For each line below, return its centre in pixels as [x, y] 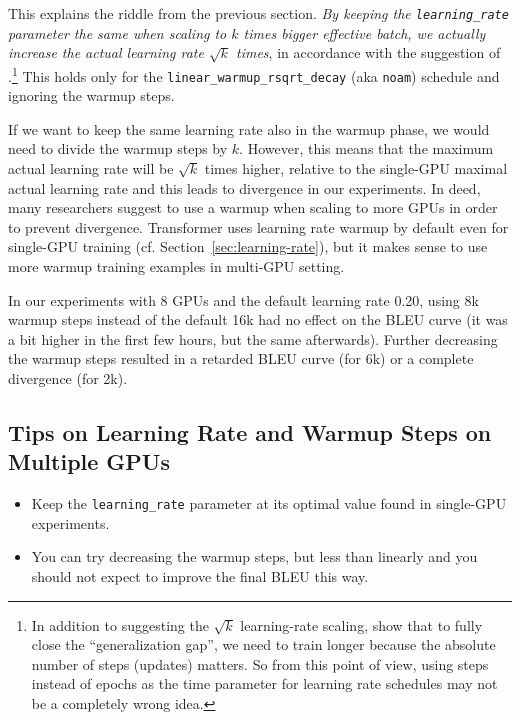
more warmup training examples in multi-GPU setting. [176, 265]
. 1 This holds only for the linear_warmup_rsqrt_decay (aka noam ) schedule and [254, 74]
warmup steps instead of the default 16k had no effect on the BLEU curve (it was [258, 319]
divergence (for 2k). [68, 377]
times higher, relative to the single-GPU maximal [356, 167]
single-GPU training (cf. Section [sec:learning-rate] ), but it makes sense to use [248, 246]
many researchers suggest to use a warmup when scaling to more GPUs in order [253, 207]
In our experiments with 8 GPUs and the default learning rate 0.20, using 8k [243, 299]
